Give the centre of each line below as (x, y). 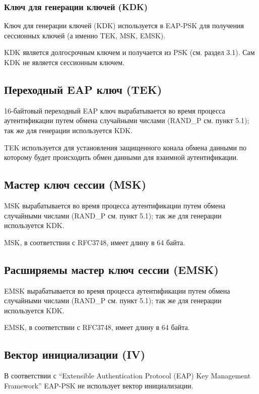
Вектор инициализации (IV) (75, 354)
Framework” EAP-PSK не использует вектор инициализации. (99, 385)
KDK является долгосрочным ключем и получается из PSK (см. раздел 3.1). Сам (129, 52)
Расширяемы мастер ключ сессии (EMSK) (111, 269)
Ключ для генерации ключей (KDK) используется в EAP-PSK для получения (124, 25)
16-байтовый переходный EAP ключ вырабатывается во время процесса (115, 110)
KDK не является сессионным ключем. (64, 62)
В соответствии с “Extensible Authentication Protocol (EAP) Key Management (127, 376)
